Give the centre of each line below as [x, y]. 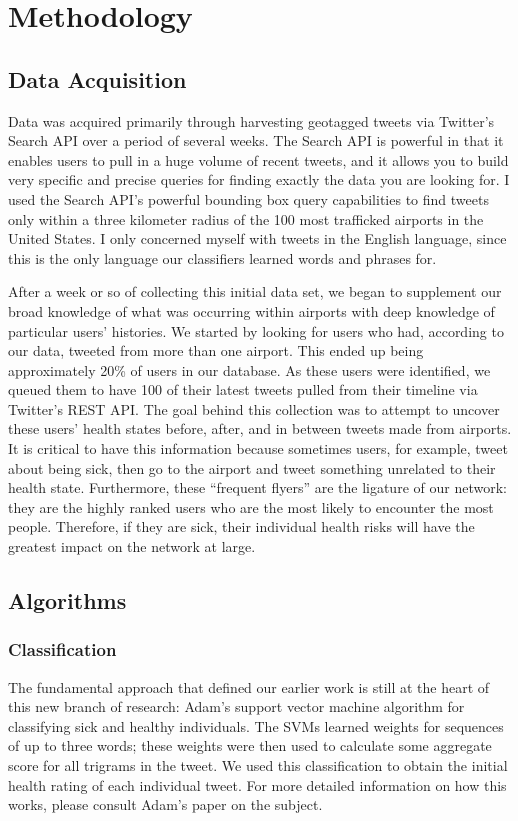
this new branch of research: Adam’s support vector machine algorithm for [236, 706]
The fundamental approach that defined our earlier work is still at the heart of [249, 686]
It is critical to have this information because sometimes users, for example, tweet [258, 448]
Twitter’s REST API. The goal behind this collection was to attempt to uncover [254, 408]
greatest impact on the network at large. [132, 546]
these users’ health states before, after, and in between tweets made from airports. [260, 428]
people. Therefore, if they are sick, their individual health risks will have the [241, 526]
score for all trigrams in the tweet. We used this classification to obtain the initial [258, 765]
